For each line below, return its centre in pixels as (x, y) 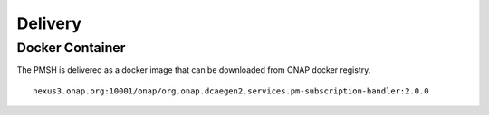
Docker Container (71, 48)
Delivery (49, 23)
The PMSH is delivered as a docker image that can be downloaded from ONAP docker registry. (194, 70)
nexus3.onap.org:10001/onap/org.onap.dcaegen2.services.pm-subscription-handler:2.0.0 (231, 91)
